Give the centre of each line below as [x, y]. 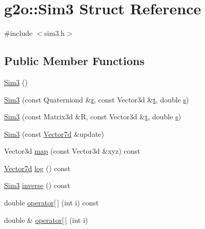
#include [18, 33]
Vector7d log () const [37, 168]
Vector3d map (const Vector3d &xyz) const [72, 151]
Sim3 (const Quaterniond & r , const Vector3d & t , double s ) [97, 99]
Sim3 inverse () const [37, 185]
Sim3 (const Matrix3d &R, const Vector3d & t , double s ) [93, 117]
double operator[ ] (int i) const [52, 203]
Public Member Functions [74, 61]
